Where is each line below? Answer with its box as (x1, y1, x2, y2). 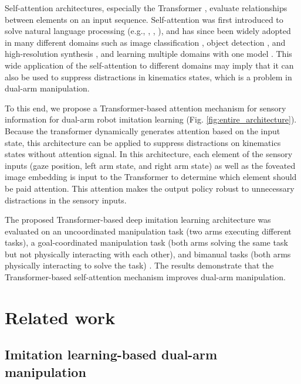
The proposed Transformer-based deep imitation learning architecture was (5, 213, 271, 226)
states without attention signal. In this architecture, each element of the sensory (5, 148, 293, 160)
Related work (5, 305, 116, 329)
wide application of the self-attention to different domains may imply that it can (5, 59, 294, 71)
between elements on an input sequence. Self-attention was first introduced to (5, 13, 283, 25)
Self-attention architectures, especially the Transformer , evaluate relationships (5, 2, 288, 13)
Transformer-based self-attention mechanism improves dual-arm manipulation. (5, 271, 286, 283)
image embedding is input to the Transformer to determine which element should (5, 171, 297, 183)
